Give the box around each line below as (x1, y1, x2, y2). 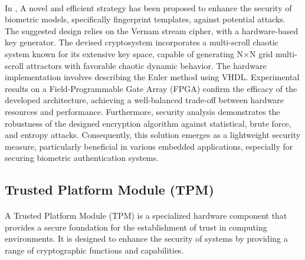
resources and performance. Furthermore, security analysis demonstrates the (5, 105, 280, 117)
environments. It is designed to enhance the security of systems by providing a (5, 232, 288, 245)
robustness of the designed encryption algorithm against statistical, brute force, (5, 117, 291, 129)
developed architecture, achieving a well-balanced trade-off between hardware (5, 94, 284, 106)
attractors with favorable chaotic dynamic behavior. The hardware (26, 59, 267, 71)
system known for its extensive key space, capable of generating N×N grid (5, 47, 273, 60)
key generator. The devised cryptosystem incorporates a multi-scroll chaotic (5, 36, 278, 48)
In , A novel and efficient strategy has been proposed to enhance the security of (5, 1, 292, 14)
